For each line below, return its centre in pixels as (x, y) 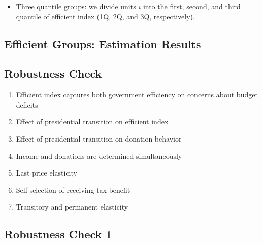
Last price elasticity (46, 173)
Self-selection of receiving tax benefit (73, 189)
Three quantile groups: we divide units (76, 6)
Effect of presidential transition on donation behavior (99, 138)
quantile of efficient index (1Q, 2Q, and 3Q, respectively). (105, 16)
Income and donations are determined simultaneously (99, 155)
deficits (27, 104)
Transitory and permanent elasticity (72, 207)
